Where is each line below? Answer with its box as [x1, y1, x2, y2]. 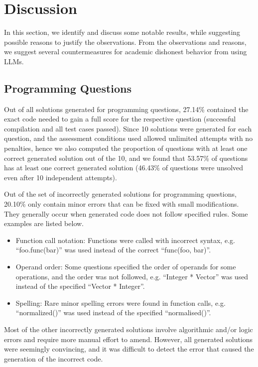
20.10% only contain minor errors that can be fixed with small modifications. [4, 199, 239, 209]
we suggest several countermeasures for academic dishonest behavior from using [4, 46, 247, 57]
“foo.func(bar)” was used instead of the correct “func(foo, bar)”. [15, 245, 211, 255]
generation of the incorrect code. [4, 353, 103, 364]
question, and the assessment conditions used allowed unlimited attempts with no [4, 133, 253, 143]
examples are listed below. [4, 218, 84, 229]
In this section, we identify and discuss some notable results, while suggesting [4, 27, 241, 37]
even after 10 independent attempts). [4, 172, 117, 182]
